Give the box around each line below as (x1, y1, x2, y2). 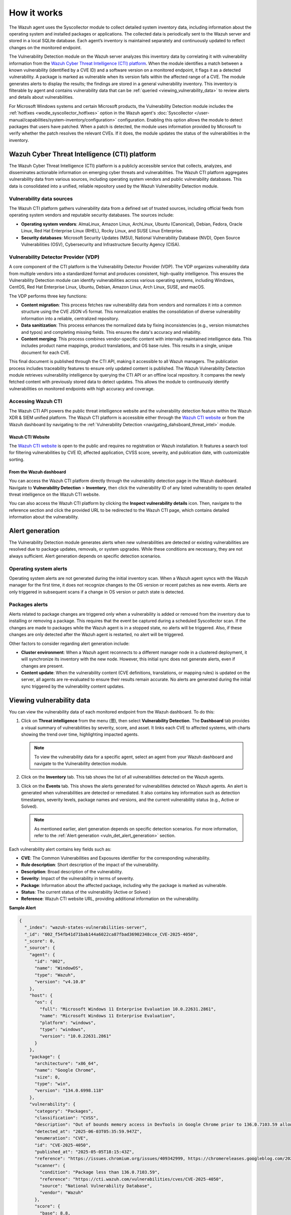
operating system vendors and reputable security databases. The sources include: (9, 212, 174, 218)
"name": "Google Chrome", (34, 1067, 97, 1073)
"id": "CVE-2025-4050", (34, 1142, 91, 1148)
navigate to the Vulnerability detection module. (34, 761, 128, 766)
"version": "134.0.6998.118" (34, 1088, 104, 1093)
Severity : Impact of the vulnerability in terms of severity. (21, 875, 134, 882)
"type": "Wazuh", (34, 972, 76, 978)
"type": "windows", (39, 1026, 86, 1032)
